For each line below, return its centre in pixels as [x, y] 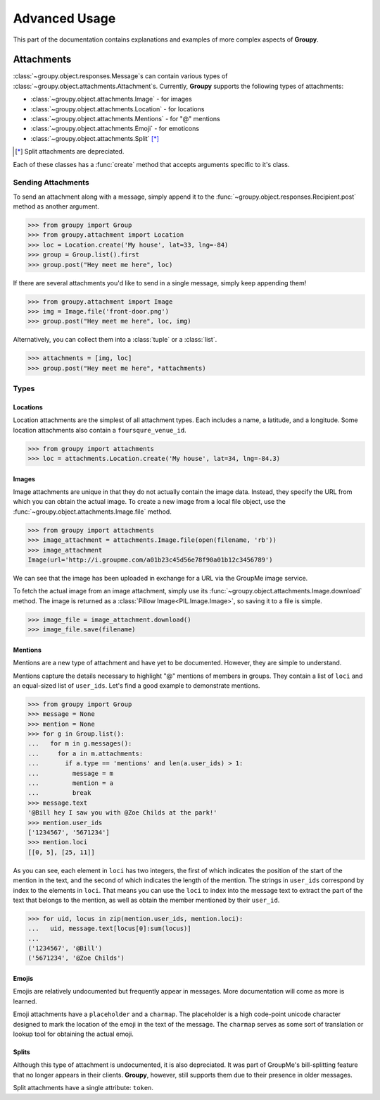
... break [59, 793]
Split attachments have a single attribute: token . [83, 1088]
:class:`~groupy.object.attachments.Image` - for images [112, 99]
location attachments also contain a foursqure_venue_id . [100, 430]
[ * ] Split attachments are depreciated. [70, 152]
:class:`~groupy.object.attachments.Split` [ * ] [95, 138]
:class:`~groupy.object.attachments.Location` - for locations [118, 109]
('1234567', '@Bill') [65, 948]
